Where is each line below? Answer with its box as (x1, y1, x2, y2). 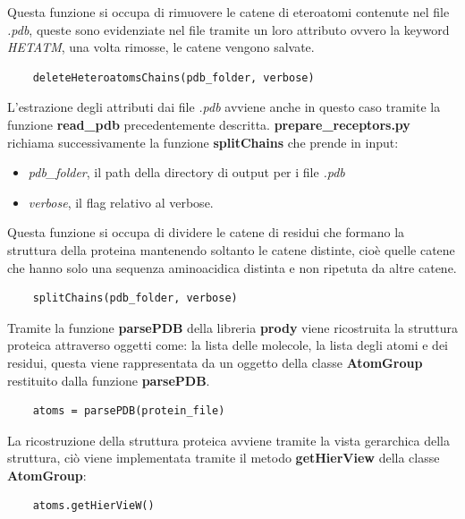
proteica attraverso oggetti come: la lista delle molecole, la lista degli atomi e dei (7, 336, 448, 354)
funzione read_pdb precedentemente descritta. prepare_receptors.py (7, 115, 410, 133)
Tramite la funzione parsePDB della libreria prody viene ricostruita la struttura (7, 318, 459, 336)
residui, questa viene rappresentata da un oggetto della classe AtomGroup (7, 353, 423, 371)
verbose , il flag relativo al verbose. (28, 192, 214, 211)
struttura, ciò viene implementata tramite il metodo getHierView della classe (7, 448, 440, 467)
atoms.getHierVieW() (32, 499, 155, 513)
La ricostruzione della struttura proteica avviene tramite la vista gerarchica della (7, 430, 451, 449)
